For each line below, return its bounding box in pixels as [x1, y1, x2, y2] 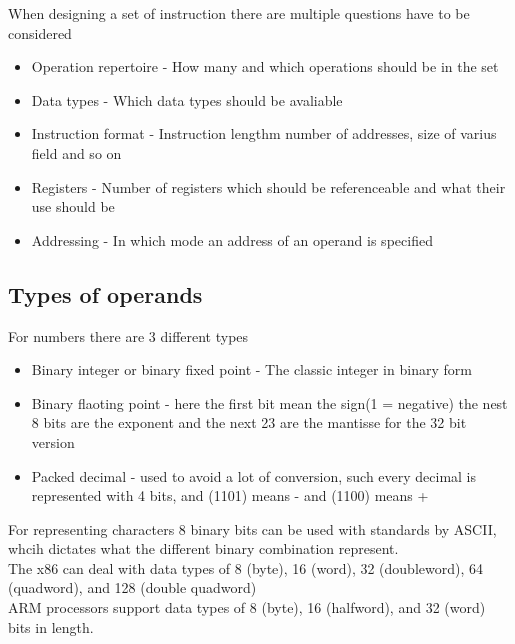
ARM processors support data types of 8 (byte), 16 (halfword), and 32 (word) [8, 597, 486, 618]
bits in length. [8, 616, 94, 637]
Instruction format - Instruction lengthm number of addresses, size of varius [31, 123, 497, 144]
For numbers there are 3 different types [8, 325, 249, 346]
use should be [31, 196, 115, 217]
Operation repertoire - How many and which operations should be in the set [31, 56, 499, 77]
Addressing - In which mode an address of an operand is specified [31, 229, 433, 250]
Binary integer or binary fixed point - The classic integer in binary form [31, 359, 472, 380]
